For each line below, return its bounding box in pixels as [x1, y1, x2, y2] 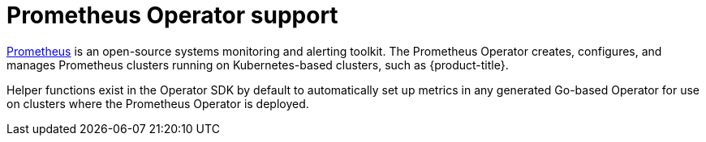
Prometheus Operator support [6, 2, 338, 29]
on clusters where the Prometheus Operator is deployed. [6, 96, 309, 111]
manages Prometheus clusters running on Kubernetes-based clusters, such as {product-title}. [6, 57, 509, 72]
